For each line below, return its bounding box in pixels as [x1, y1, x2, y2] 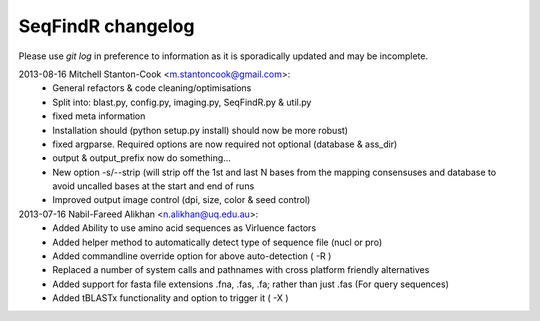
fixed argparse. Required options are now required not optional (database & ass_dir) [52, 138, 398, 150]
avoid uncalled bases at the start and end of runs [52, 180, 255, 192]
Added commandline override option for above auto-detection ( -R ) [52, 250, 332, 262]
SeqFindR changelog [18, 15, 195, 37]
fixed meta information [52, 110, 146, 122]
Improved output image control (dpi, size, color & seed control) [52, 194, 311, 206]
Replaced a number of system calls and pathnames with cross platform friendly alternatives [52, 264, 430, 276]
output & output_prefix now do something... [52, 152, 232, 164]
